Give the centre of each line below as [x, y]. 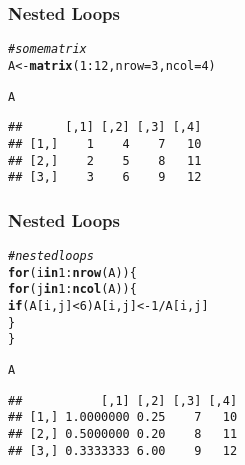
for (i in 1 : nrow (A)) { [72, 272]
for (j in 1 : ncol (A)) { [72, 289]
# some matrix [47, 49]
